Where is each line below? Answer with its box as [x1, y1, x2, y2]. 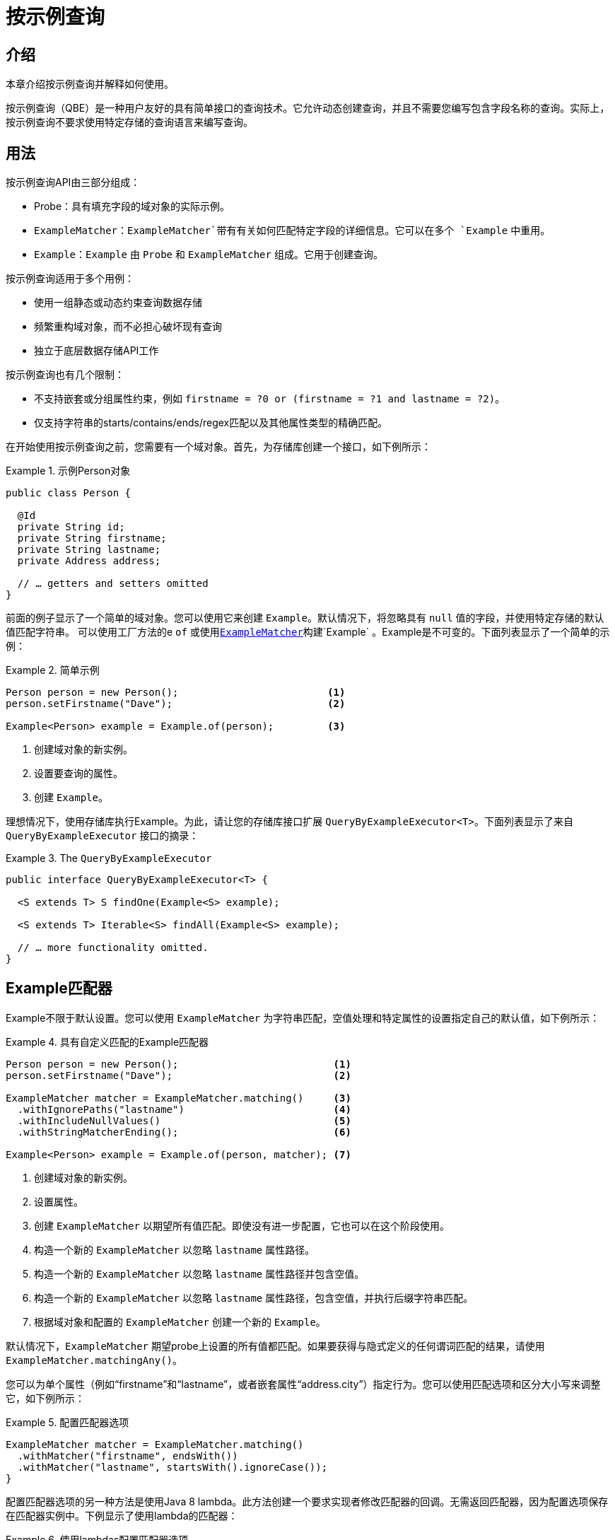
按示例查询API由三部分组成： [6, 176, 141, 189]
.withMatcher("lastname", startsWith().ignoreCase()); [17, 1461, 328, 1473]
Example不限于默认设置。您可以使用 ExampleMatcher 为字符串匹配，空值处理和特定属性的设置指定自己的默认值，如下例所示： [6, 1011, 600, 1024]
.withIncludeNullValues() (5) [17, 1114, 351, 1126]
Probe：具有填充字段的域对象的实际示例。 [34, 200, 230, 213]
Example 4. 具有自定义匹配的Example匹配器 [6, 1035, 209, 1048]
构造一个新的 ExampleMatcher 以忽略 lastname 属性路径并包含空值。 [34, 1267, 365, 1280]
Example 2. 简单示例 [6, 664, 100, 677]
